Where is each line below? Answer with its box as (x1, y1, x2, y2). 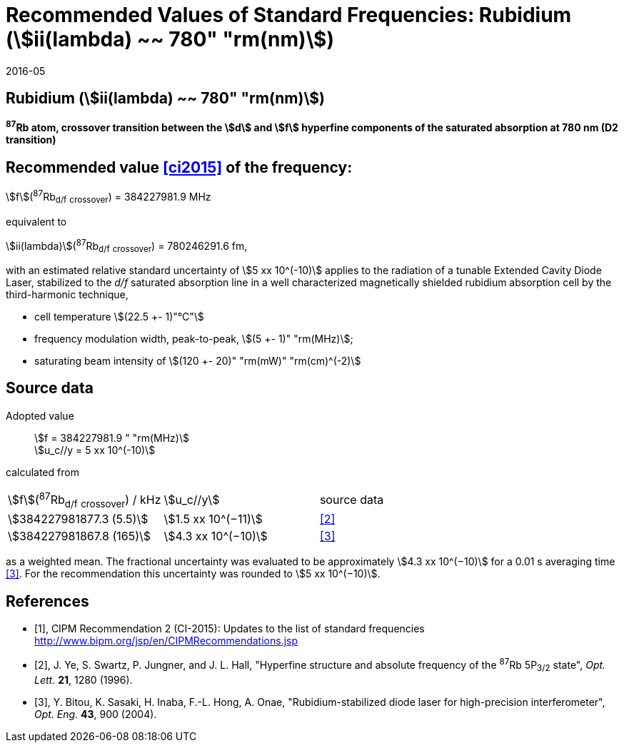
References (6, 592, 89, 610)
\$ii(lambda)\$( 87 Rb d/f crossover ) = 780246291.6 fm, (6, 237, 248, 254)
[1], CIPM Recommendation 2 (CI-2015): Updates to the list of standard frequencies (34, 622, 425, 635)
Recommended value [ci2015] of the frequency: (6, 158, 353, 176)
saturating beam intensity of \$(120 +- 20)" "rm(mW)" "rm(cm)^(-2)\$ (34, 355, 361, 367)
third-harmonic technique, (6, 288, 129, 300)
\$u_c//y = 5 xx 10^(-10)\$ (34, 443, 156, 456)
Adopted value (6, 409, 74, 422)
